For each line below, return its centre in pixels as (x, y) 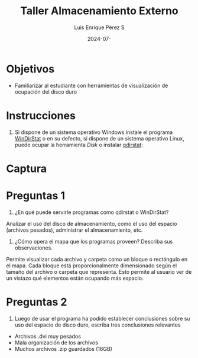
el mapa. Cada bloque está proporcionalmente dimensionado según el (92, 266)
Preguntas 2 (37, 302)
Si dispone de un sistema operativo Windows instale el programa (94, 132)
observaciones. (34, 248)
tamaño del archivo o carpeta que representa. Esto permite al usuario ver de (99, 271)
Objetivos (30, 69)
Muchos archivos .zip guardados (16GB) (63, 349)
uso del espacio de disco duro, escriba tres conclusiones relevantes (98, 325)
